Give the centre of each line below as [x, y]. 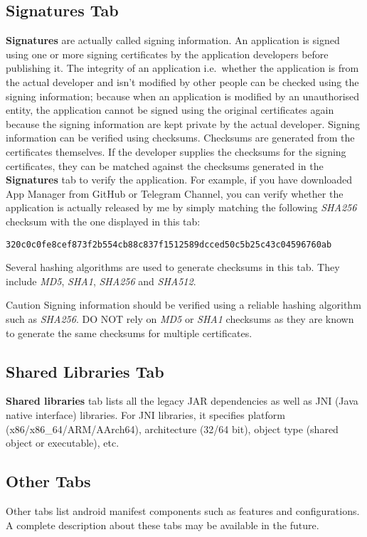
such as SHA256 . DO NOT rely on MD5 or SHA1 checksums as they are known [180, 318]
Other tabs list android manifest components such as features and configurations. [183, 510]
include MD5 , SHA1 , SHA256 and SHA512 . [101, 281]
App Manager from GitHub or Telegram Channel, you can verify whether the [175, 193]
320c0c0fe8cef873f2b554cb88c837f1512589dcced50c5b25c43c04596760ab [169, 244]
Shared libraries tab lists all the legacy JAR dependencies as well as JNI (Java [182, 401]
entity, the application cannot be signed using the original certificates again [170, 110]
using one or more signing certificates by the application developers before [167, 54]
